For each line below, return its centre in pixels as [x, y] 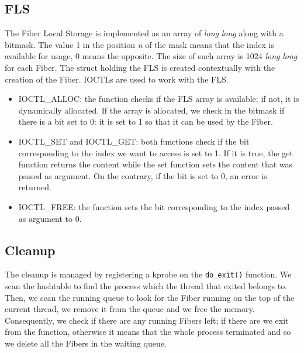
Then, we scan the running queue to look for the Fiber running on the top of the [150, 297]
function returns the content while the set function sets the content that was [156, 164]
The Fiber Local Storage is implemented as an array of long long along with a [144, 33]
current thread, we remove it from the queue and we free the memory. [130, 309]
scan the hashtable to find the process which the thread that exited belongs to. [146, 285]
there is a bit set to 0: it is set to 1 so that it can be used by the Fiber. [146, 121]
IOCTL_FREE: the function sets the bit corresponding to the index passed [154, 206]
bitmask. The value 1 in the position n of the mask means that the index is [139, 44]
